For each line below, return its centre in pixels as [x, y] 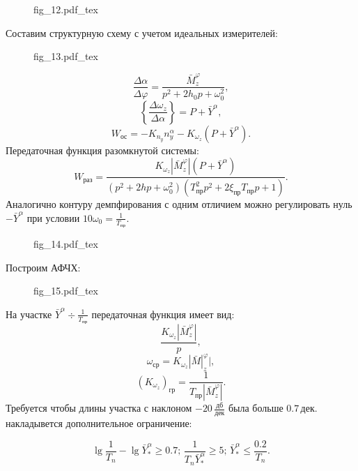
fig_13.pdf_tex [66, 56]
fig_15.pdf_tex [66, 291]
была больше [256, 408]
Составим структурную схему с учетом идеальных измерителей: [142, 32]
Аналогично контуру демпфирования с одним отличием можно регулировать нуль [179, 204]
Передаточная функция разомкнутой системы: [102, 150]
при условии [53, 217]
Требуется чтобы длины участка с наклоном [99, 408]
